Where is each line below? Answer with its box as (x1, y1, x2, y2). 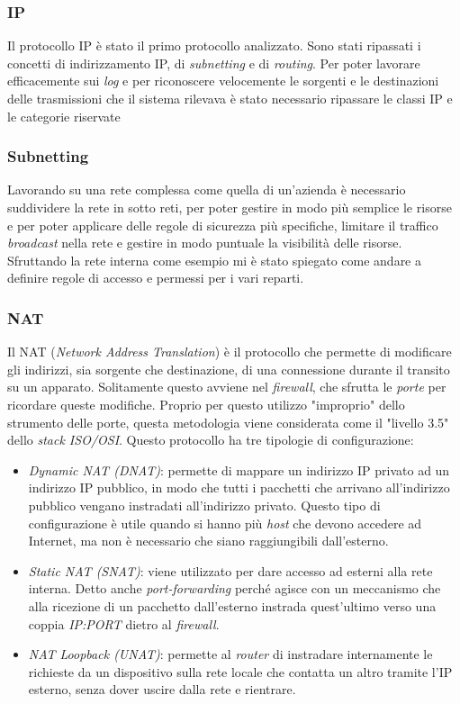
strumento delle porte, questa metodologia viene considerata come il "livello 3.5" (7, 412, 449, 431)
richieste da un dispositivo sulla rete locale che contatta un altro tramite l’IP (28, 662, 453, 681)
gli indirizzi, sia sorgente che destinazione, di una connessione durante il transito (7, 359, 450, 378)
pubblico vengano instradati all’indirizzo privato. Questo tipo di (28, 495, 381, 514)
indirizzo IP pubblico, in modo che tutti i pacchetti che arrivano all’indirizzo (28, 478, 450, 497)
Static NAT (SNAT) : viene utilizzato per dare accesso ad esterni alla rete (28, 561, 433, 580)
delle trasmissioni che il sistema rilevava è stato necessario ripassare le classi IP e (7, 89, 453, 107)
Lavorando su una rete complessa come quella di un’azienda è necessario (7, 180, 406, 199)
